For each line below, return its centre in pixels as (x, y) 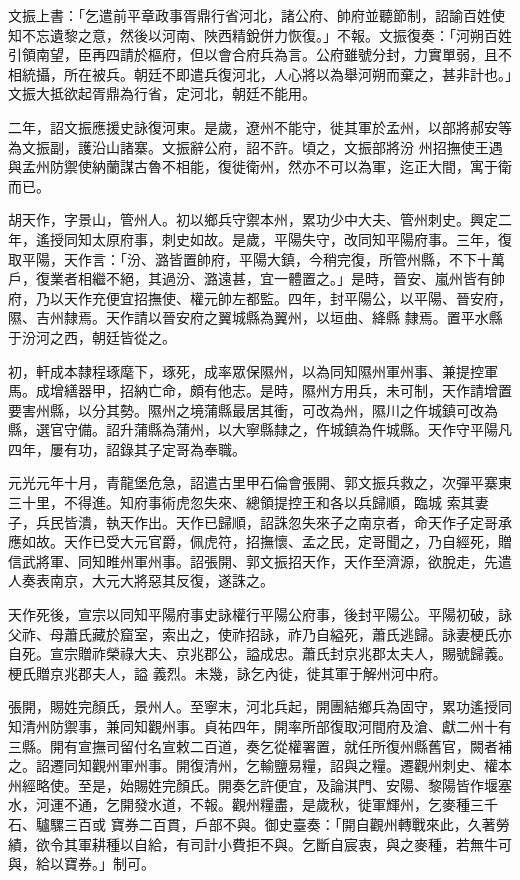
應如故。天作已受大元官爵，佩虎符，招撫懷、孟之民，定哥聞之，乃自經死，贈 (260, 541)
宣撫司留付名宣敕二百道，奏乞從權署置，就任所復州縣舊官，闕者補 (294, 745)
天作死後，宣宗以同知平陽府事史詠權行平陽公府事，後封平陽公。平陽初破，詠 (260, 614)
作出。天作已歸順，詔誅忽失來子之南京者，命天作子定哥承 (322, 521)
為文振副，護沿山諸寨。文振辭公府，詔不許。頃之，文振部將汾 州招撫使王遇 (255, 146)
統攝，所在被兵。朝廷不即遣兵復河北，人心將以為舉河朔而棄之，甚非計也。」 (266, 73)
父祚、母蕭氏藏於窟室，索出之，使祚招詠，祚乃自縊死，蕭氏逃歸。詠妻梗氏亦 (260, 633)
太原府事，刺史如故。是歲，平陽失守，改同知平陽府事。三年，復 (301, 238)
